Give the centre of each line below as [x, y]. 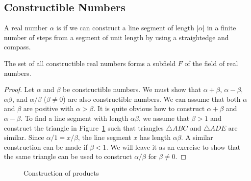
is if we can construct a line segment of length [125, 28]
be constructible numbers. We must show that [132, 89]
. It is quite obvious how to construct [149, 108]
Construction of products [61, 172]
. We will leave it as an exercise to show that [173, 147]
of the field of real [211, 63]
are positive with [49, 108]
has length [155, 137]
